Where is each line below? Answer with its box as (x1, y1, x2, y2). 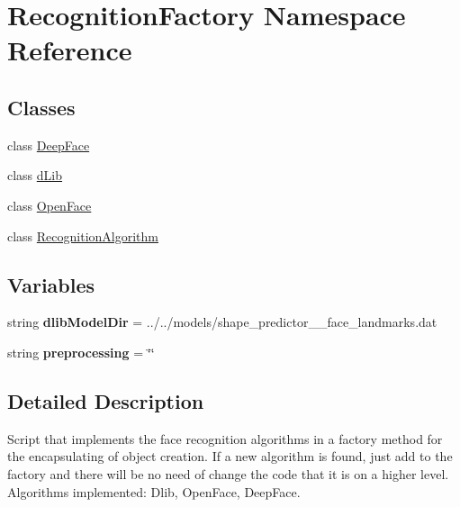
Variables (7, 270, 95, 298)
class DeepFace (7, 135, 90, 154)
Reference (7, 32, 132, 68)
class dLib (7, 166, 63, 185)
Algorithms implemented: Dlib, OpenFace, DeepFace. (7, 482, 301, 501)
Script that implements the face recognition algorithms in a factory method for (7, 429, 443, 448)
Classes (7, 93, 76, 121)
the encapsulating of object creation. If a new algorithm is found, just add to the (7, 447, 453, 466)
